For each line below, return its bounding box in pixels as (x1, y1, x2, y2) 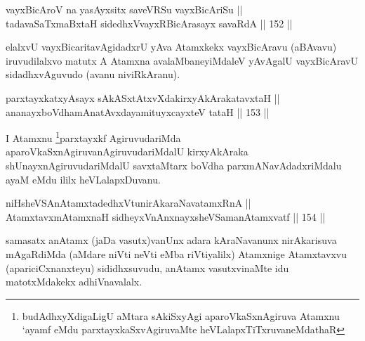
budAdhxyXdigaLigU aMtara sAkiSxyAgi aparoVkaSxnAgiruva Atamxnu (22, 308, 340, 323)
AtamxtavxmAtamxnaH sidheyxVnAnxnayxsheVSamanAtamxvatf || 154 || (6, 209, 326, 224)
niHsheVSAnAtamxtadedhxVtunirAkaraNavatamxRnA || (6, 195, 251, 210)
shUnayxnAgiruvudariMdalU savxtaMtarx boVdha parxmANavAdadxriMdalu (6, 158, 342, 172)
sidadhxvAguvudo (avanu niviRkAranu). (6, 67, 180, 82)
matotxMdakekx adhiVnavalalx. (6, 274, 142, 289)
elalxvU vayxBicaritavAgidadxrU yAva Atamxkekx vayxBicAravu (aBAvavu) (6, 39, 337, 54)
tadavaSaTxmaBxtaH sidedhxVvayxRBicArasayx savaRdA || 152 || (6, 15, 293, 30)
